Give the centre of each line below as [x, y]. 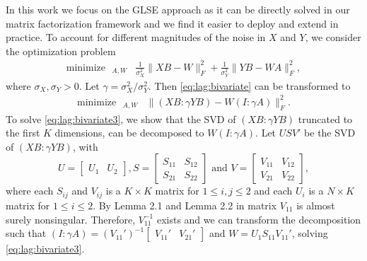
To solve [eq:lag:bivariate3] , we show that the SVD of [121, 118]
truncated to [325, 118]
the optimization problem [61, 51]
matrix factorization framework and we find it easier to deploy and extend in [172, 23]
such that [26, 233]
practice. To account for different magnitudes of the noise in [136, 37]
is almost [316, 205]
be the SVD [330, 133]
